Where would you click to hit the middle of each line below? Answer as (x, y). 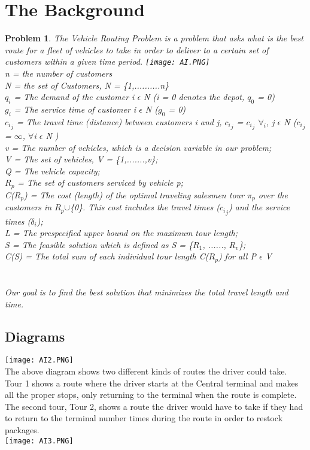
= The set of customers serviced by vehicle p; (101, 182)
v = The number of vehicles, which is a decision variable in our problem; (138, 147)
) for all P (237, 256)
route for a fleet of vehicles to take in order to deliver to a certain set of (137, 49)
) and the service (259, 207)
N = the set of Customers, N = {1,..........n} (87, 85)
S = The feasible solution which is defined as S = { (99, 244)
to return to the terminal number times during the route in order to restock (144, 418)
